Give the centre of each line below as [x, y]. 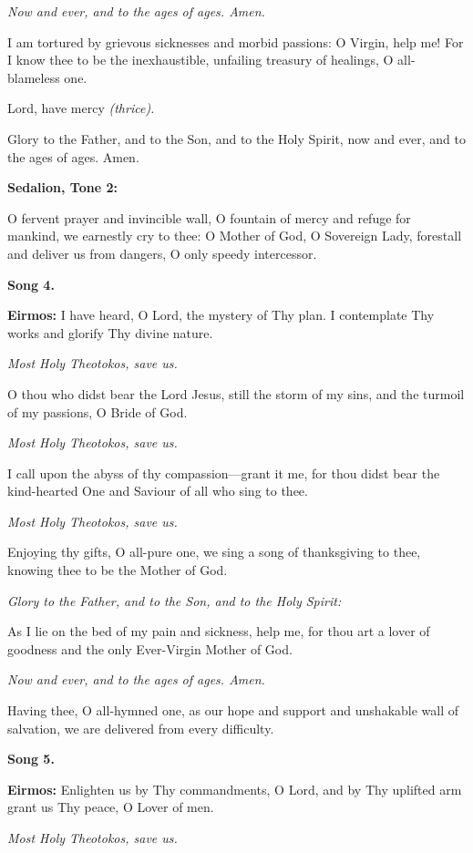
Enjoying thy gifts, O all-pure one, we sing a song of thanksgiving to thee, [214, 552]
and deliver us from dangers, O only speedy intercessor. [162, 253]
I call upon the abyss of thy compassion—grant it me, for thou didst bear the [224, 473]
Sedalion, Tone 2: [62, 187]
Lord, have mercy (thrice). [81, 108]
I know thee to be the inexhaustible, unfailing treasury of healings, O [201, 60]
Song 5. [31, 759]
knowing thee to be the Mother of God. [118, 570]
